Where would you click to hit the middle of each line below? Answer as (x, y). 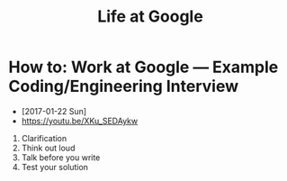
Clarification (44, 138)
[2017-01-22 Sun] (54, 111)
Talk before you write (61, 157)
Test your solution (55, 167)
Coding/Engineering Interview (124, 86)
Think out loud (48, 148)
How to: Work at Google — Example (143, 67)
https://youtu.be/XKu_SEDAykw (80, 121)
